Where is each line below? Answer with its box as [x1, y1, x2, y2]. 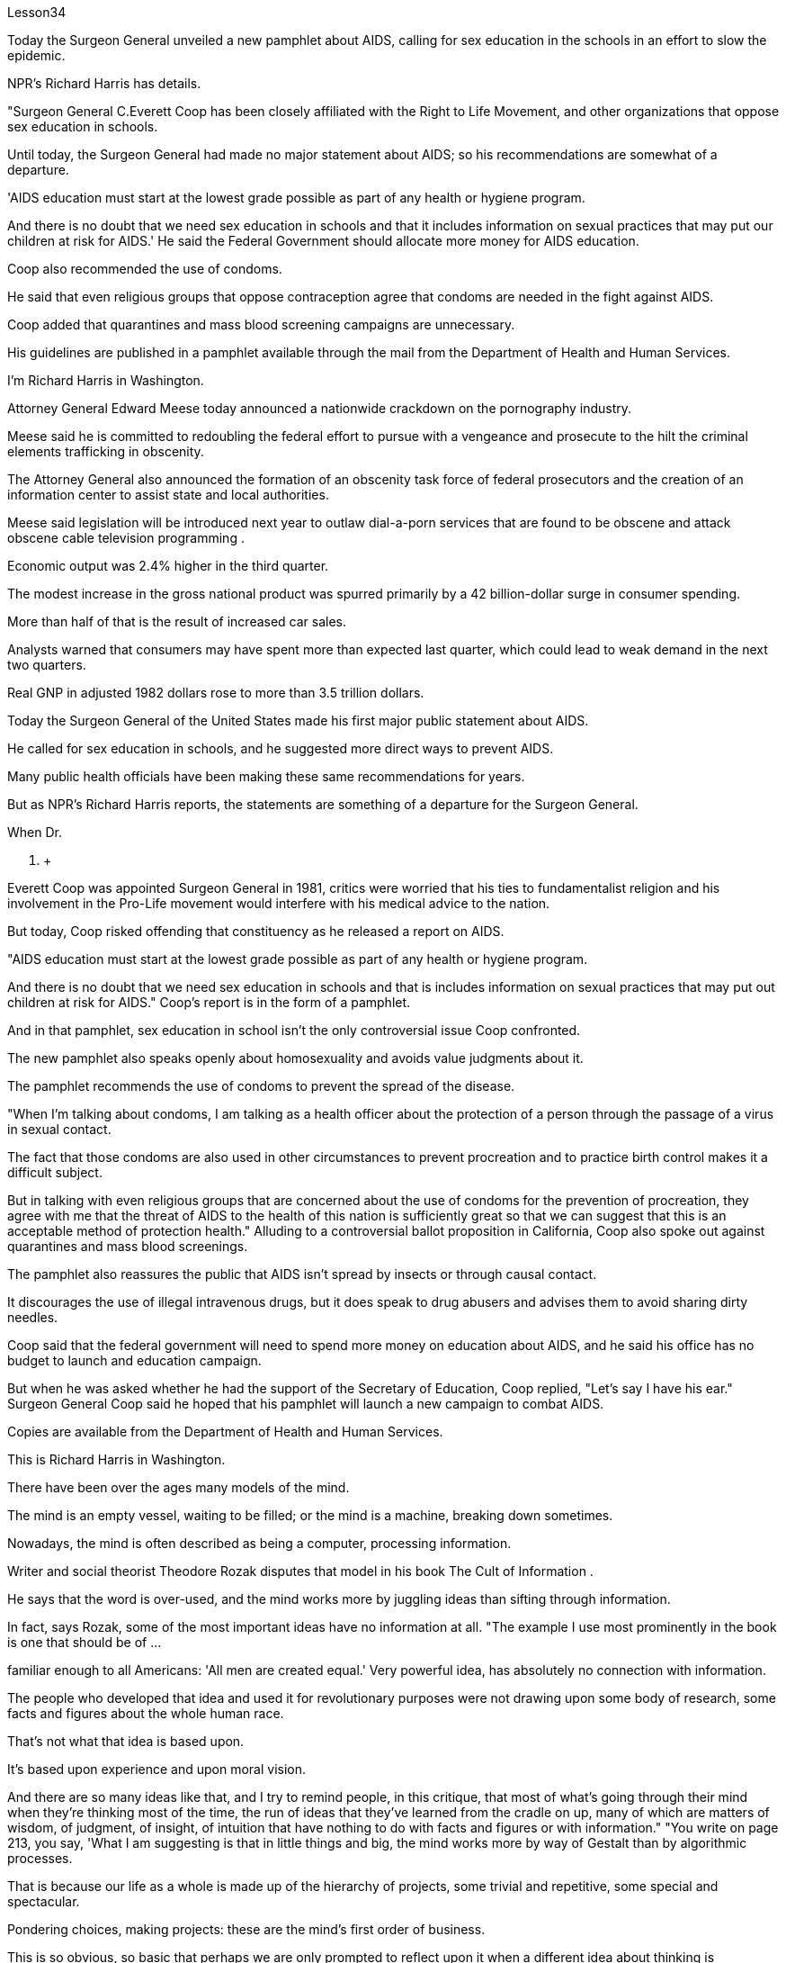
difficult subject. [7, 1165, 103, 1180]
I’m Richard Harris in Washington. [7, 373, 204, 388]
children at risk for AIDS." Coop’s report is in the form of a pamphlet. [7, 995, 411, 1010]
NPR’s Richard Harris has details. [7, 76, 201, 91]
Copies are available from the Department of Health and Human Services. [7, 1424, 443, 1439]
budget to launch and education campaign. [7, 1353, 262, 1368]
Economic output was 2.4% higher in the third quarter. [7, 558, 329, 573]
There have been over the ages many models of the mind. [7, 1480, 350, 1495]
